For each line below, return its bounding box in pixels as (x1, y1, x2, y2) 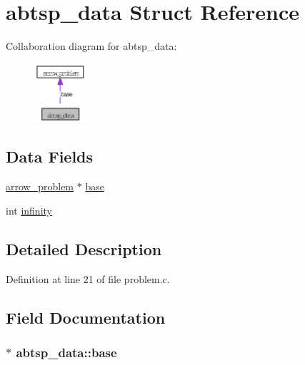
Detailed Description (6, 237, 162, 259)
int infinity (6, 202, 52, 217)
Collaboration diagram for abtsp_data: (6, 38, 177, 53)
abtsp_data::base (16, 343, 117, 361)
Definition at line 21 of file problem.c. (6, 271, 170, 286)
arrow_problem (6, 179, 74, 194)
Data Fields (6, 145, 94, 168)
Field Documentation (6, 306, 166, 328)
